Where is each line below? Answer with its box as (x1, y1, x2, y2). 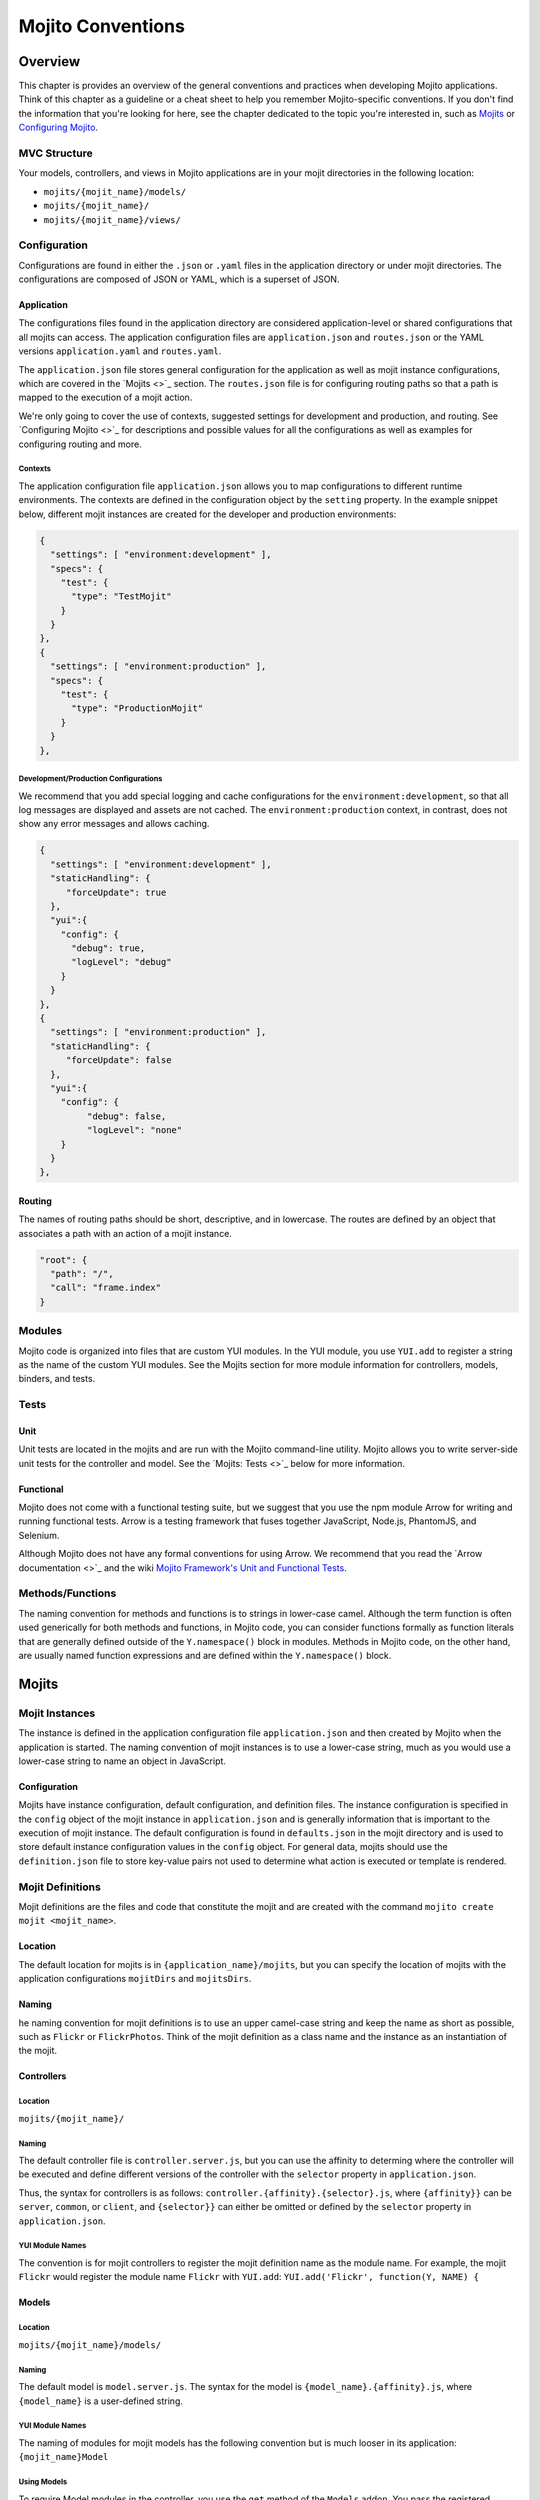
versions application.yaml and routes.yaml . (18, 345, 222, 357)
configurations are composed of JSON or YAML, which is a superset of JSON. (18, 273, 340, 285)
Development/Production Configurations (18, 773, 163, 784)
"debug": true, (71, 943, 146, 954)
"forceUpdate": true (65, 886, 167, 898)
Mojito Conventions (18, 15, 185, 37)
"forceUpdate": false (65, 1055, 172, 1066)
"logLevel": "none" (86, 1125, 183, 1136)
